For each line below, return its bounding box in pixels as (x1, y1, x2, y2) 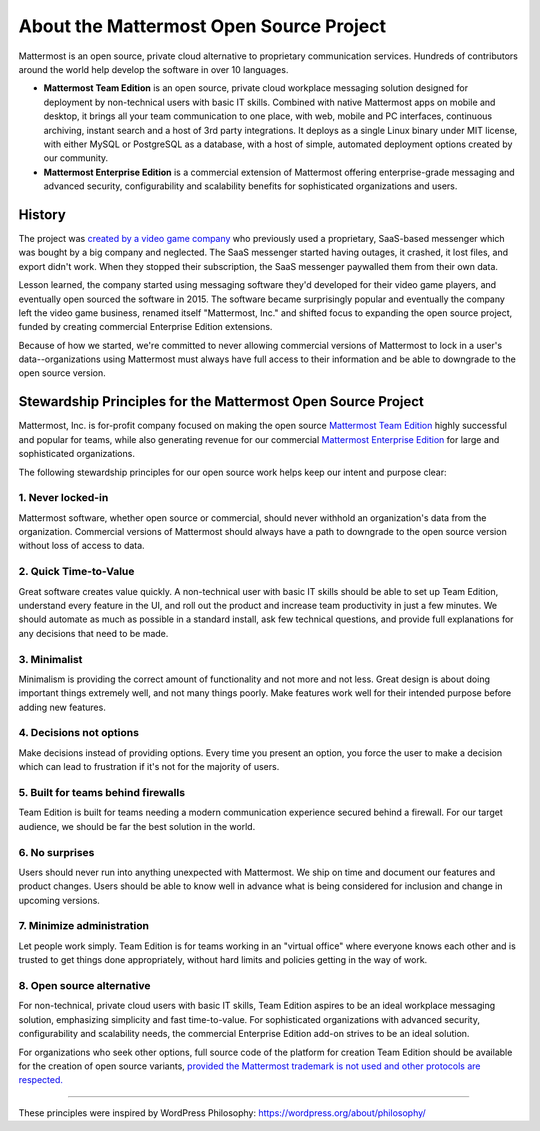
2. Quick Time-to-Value (18, 565, 135, 579)
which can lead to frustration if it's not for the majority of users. (18, 761, 280, 773)
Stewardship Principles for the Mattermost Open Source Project (18, 393, 425, 410)
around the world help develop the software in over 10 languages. (18, 63, 289, 75)
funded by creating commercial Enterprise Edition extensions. (18, 321, 273, 333)
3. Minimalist (18, 652, 83, 666)
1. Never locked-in (18, 491, 109, 505)
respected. (18, 1074, 64, 1086)
